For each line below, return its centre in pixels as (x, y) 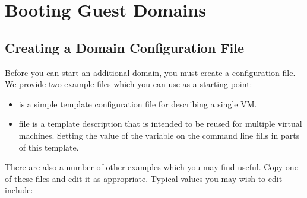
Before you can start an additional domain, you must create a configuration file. (150, 72)
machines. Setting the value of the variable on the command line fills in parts (159, 135)
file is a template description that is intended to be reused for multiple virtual (160, 124)
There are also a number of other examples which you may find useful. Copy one (151, 167)
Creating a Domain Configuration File (125, 47)
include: (19, 190)
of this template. (49, 147)
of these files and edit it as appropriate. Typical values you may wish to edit (144, 178)
